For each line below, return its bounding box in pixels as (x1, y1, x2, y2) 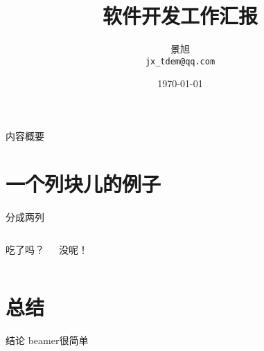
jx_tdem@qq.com (145, 56, 215, 66)
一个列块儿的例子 (6, 169, 161, 197)
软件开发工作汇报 (102, 1, 258, 30)
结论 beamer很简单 (6, 333, 89, 347)
